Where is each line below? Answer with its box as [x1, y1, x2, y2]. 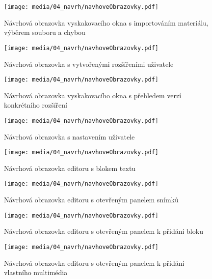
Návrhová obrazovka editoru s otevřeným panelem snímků [4, 195, 179, 205]
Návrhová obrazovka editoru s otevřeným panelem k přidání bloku [4, 226, 203, 236]
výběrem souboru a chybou [4, 27, 85, 37]
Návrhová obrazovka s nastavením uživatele [4, 131, 135, 141]
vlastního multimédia [4, 267, 68, 278]
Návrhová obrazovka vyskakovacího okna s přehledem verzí [4, 90, 182, 100]
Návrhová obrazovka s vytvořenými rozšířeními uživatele [4, 58, 174, 69]
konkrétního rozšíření [4, 100, 67, 110]
